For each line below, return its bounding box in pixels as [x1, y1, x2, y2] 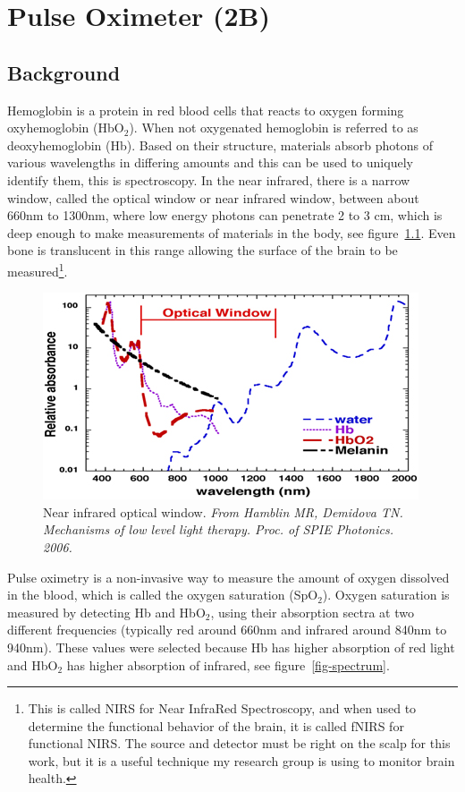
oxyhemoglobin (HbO [7, 118, 124, 137]
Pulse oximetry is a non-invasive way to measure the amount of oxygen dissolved [7, 567, 450, 586]
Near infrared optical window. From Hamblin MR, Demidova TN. [43, 502, 403, 521]
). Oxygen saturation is [322, 585, 450, 604]
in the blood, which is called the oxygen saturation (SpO [7, 585, 318, 604]
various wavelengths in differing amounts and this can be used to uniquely [7, 153, 413, 172]
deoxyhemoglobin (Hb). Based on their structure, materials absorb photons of [7, 135, 434, 154]
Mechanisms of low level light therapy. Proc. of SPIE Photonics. [43, 520, 393, 539]
